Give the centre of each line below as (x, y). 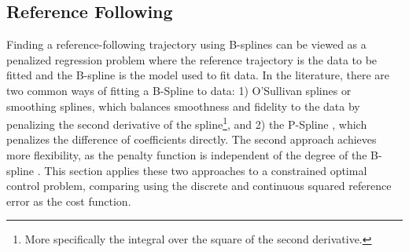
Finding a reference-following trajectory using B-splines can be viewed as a (186, 44)
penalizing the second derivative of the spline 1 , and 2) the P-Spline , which (187, 123)
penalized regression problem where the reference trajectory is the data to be (192, 59)
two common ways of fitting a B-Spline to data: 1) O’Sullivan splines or (179, 90)
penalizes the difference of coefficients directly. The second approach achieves (192, 139)
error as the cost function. (69, 201)
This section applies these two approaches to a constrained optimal (206, 170)
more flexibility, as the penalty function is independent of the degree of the (187, 155)
